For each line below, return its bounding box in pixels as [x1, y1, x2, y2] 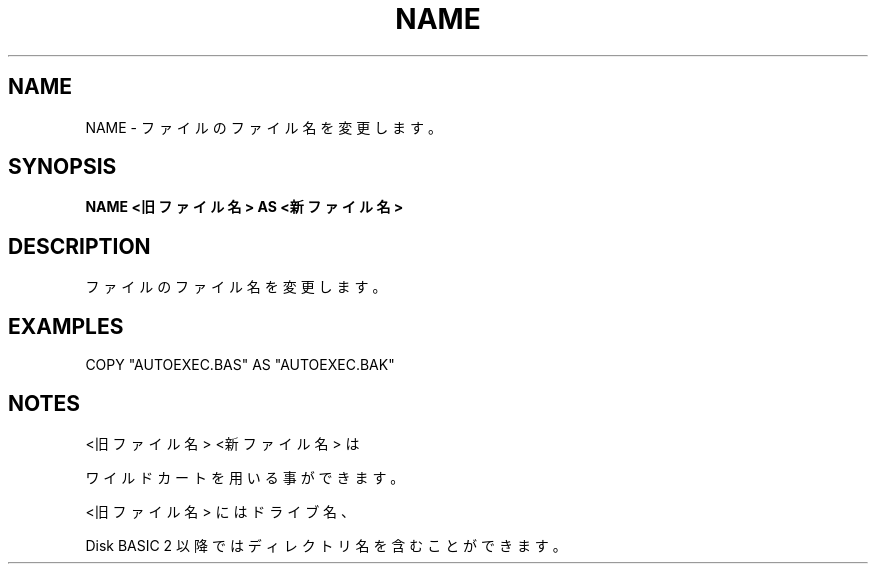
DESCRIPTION [8, 233, 151, 259]
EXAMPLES [8, 313, 124, 339]
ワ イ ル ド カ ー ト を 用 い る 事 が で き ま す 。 [85, 468, 405, 486]
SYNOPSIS [8, 154, 117, 180]
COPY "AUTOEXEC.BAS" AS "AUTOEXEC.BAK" [85, 356, 395, 374]
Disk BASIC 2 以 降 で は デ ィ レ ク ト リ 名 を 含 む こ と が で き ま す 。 [85, 536, 567, 554]
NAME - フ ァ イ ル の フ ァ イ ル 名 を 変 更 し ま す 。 [85, 118, 442, 136]
